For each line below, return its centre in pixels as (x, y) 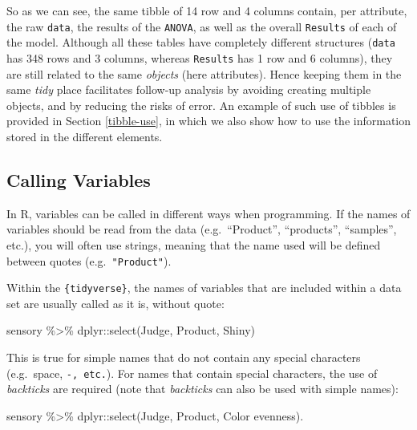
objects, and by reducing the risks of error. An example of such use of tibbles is (201, 105)
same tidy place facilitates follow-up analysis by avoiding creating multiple (189, 89)
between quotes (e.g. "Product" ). (89, 260)
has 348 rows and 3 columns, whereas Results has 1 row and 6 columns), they (200, 57)
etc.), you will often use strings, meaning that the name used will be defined (194, 244)
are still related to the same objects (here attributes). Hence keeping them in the (204, 73)
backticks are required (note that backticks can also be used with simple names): (202, 389)
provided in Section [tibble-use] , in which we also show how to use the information (209, 121)
